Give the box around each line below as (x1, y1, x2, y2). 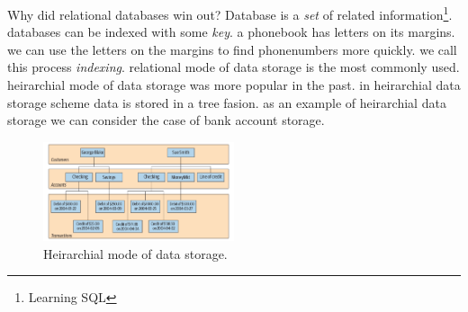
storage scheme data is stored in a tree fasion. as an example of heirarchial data (7, 93, 446, 111)
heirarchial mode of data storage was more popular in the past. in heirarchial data (7, 76, 461, 94)
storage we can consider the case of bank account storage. (7, 111, 325, 129)
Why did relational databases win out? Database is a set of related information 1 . (7, 3, 453, 23)
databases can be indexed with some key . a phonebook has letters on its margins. (7, 22, 455, 41)
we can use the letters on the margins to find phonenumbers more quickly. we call (7, 40, 457, 58)
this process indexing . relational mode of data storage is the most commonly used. (7, 58, 460, 76)
